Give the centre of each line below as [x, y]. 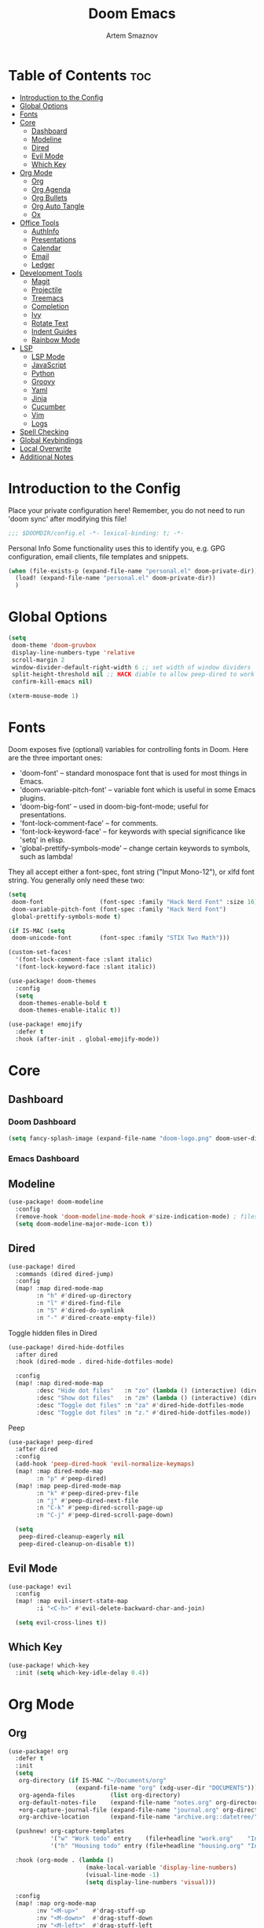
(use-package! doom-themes [52, 981]
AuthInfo [45, 231]
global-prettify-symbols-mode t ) [66, 916]
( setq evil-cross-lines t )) [61, 1623]
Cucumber [48, 407]
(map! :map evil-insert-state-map [71, 1602]
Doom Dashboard [42, 1122]
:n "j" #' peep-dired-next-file [88, 1500]
